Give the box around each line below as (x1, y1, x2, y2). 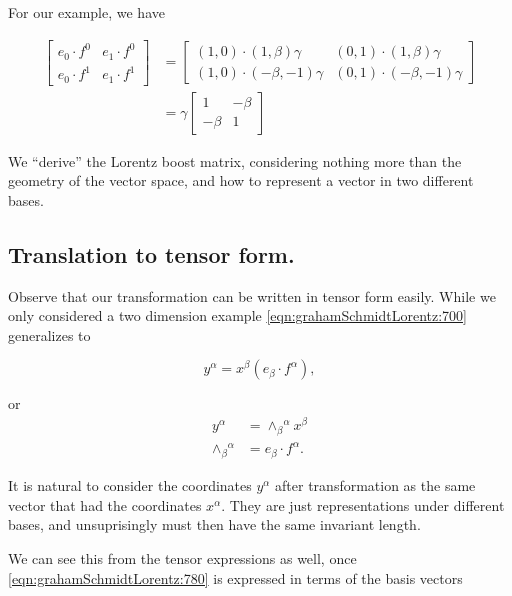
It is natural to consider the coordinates (8, 475, 252, 496)
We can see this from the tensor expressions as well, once (8, 548, 357, 568)
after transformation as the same (275, 475, 476, 496)
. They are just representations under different (221, 494, 505, 515)
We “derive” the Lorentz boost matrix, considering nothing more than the (8, 150, 462, 171)
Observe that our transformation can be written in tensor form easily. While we (8, 285, 496, 306)
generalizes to (8, 324, 91, 345)
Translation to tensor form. (8, 238, 295, 269)
